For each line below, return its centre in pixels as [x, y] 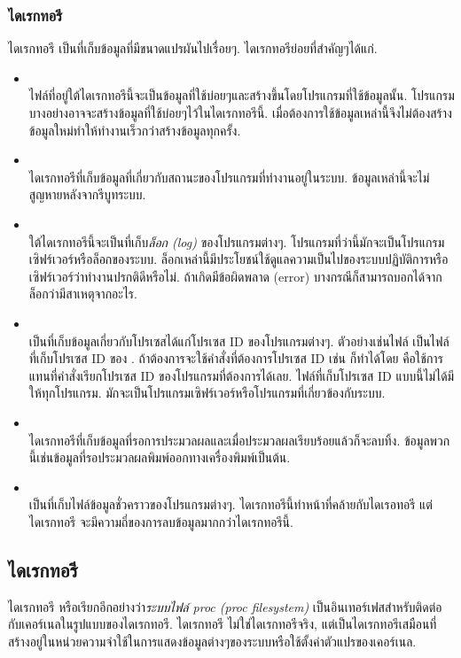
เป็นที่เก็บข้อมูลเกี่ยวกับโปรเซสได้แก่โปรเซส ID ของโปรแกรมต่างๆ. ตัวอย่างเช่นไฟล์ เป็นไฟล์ [239, 341]
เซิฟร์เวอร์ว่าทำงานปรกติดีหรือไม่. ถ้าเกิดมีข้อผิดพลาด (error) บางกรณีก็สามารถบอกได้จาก [235, 276]
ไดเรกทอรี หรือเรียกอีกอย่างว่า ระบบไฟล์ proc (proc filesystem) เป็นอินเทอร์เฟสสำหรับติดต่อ [225, 606]
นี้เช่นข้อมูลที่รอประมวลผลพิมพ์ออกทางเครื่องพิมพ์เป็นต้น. [160, 457]
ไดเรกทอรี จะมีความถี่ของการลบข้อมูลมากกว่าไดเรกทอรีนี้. [161, 521]
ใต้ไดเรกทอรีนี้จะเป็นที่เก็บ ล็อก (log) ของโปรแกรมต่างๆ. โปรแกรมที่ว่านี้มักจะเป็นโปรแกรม [237, 241]
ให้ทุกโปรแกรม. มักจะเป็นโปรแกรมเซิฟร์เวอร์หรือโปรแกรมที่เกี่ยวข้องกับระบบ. [207, 393]
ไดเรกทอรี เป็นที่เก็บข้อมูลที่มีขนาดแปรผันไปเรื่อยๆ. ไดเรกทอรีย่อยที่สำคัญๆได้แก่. [193, 48]
